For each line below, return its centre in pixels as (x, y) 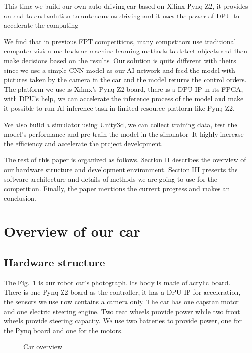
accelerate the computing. (42, 25)
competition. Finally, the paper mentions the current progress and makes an (117, 188)
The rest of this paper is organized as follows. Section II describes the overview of (125, 160)
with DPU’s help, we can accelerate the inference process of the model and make (124, 98)
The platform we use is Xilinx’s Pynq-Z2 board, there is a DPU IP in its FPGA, (124, 89)
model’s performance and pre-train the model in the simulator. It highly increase (124, 134)
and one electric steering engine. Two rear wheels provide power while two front (122, 311)
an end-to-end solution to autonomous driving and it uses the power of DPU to (122, 15)
